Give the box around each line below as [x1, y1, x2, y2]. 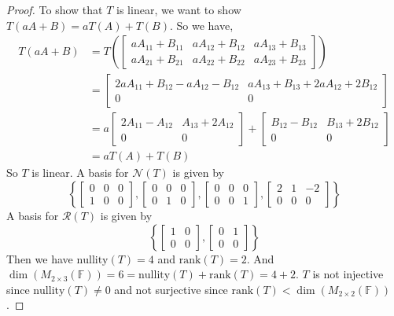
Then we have [6, 250, 73, 266]
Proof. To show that [6, 2, 103, 17]
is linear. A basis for [31, 164, 129, 181]
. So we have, [169, 17, 234, 33]
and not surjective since [114, 281, 228, 297]
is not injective [312, 266, 384, 282]
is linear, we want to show [116, 2, 241, 17]
